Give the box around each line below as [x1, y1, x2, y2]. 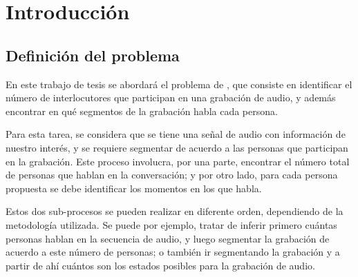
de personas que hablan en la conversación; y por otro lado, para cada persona [6, 167, 338, 182]
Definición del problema [6, 44, 180, 65]
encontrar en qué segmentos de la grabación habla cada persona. [6, 103, 278, 118]
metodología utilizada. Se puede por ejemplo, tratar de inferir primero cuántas [6, 217, 337, 232]
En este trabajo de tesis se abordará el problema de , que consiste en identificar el [6, 76, 352, 91]
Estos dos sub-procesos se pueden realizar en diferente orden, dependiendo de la [6, 204, 343, 218]
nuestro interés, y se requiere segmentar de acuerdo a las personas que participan [6, 140, 348, 154]
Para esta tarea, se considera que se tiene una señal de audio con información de [6, 127, 346, 141]
